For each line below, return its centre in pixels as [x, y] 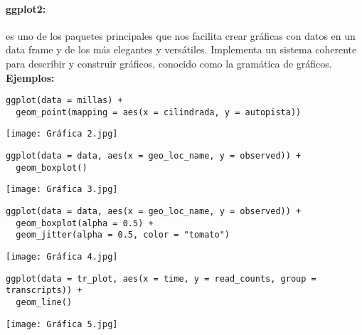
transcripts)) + [44, 291]
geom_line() [44, 303]
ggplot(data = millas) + [64, 101]
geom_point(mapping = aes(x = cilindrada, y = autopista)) [159, 112]
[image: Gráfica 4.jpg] [62, 257]
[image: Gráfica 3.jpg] [62, 190]
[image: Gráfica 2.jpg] [62, 134]
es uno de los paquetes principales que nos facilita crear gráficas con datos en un [181, 35]
